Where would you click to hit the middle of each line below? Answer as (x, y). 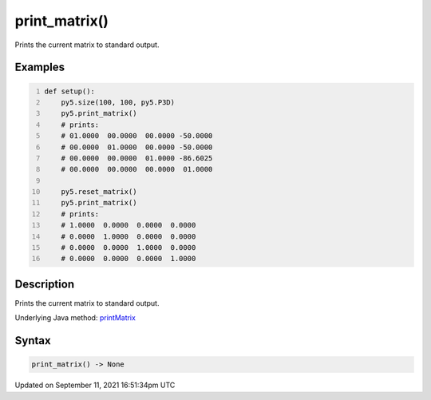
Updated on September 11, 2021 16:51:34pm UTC (95, 385)
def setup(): (70, 91)
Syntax (33, 341)
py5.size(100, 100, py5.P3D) (118, 102)
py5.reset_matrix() (99, 192)
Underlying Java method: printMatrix (75, 318)
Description (45, 284)
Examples (40, 67)
